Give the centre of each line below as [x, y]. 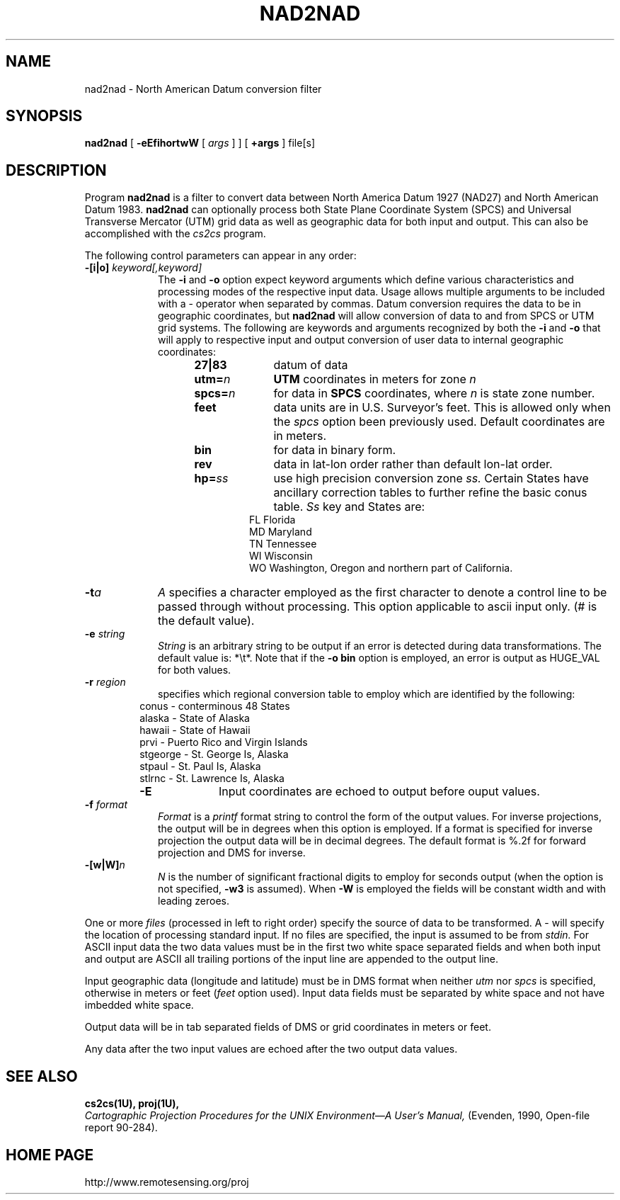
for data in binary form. [335, 450]
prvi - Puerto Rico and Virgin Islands [224, 742]
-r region [105, 682]
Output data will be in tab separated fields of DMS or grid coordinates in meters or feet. [288, 1027]
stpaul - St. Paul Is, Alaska [200, 766]
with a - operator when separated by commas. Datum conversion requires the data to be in [369, 304]
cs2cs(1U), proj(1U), [132, 1104]
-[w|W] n [105, 865]
